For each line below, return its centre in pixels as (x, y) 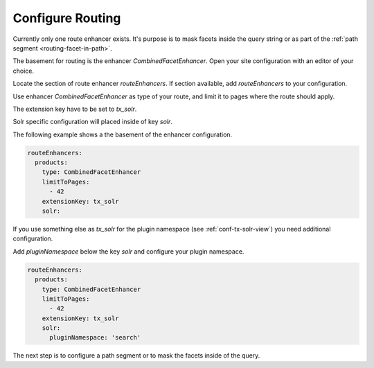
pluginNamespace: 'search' (95, 338)
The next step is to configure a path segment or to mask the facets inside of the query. (136, 356)
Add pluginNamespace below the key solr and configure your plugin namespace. (128, 251)
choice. (24, 71)
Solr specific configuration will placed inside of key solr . (93, 122)
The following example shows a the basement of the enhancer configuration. (123, 134)
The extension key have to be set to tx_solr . (75, 109)
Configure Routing (67, 18)
